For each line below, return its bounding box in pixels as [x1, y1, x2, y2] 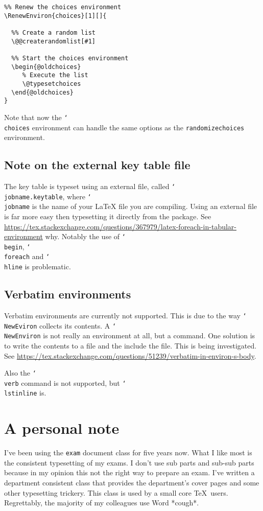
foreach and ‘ [4, 251, 50, 262]
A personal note [4, 417, 119, 438]
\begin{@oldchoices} [11, 63, 81, 71]
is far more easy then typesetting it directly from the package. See [4, 211, 211, 221]
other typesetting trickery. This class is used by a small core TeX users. [4, 487, 228, 498]
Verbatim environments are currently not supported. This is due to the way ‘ [4, 310, 247, 320]
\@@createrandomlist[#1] [11, 37, 95, 45]
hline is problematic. [4, 261, 71, 272]
